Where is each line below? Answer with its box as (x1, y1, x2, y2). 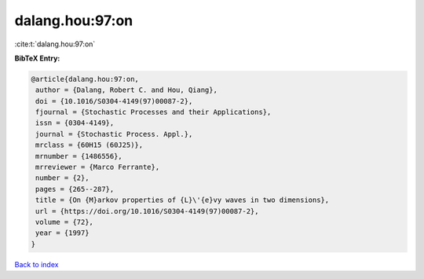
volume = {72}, (35, 218, 94, 226)
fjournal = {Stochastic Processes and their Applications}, (35, 108, 272, 117)
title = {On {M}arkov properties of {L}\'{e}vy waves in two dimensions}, (35, 196, 330, 204)
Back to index (14, 259, 59, 269)
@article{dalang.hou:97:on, (31, 75, 139, 83)
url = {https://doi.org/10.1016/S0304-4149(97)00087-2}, (35, 207, 259, 215)
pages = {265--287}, (35, 185, 115, 193)
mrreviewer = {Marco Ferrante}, (35, 163, 160, 172)
